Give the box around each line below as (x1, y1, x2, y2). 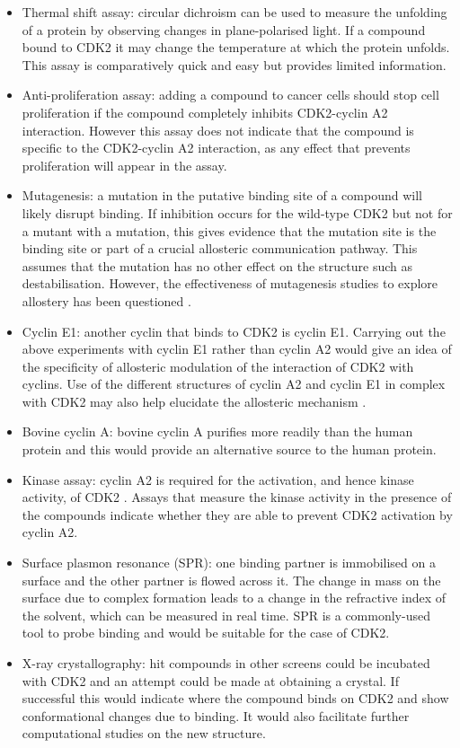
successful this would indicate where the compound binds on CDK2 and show (22, 689, 449, 708)
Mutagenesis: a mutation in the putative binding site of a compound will (22, 186, 422, 205)
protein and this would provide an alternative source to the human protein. (22, 440, 437, 459)
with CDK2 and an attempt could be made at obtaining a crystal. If (22, 671, 399, 690)
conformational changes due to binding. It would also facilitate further (22, 706, 410, 725)
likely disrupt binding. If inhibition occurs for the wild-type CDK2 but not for (22, 203, 453, 222)
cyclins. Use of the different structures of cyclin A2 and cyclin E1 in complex (22, 374, 446, 393)
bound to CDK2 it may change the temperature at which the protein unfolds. (22, 38, 450, 57)
